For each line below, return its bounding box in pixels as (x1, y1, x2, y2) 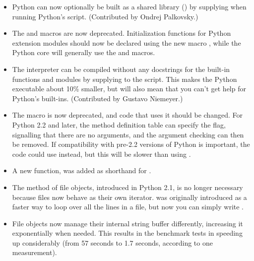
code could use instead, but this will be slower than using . (12, 148, 191, 159)
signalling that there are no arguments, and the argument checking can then (12, 129, 244, 139)
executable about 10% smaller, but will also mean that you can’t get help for (12, 83, 246, 94)
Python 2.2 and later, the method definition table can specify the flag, (12, 119, 226, 130)
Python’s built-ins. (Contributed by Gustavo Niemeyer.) (12, 93, 183, 103)
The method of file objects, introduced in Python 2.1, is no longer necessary (12, 182, 243, 192)
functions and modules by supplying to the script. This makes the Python (12, 73, 237, 84)
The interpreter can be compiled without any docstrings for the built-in (12, 64, 230, 74)
